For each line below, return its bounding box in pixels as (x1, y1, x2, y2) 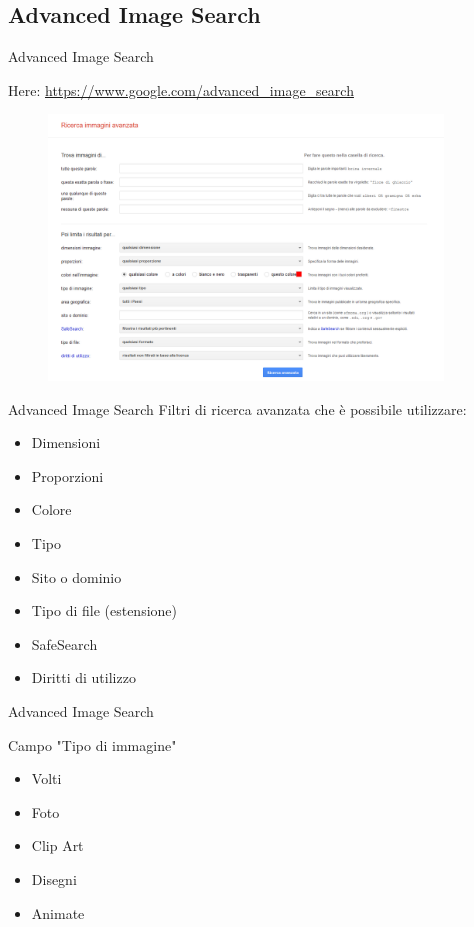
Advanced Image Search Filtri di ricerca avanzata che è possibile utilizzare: (8, 398, 467, 419)
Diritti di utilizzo (31, 667, 136, 688)
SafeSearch (31, 633, 98, 654)
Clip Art (31, 835, 84, 856)
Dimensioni (31, 432, 101, 453)
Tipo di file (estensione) (31, 600, 178, 621)
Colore (31, 499, 72, 520)
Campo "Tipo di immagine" (8, 734, 177, 755)
